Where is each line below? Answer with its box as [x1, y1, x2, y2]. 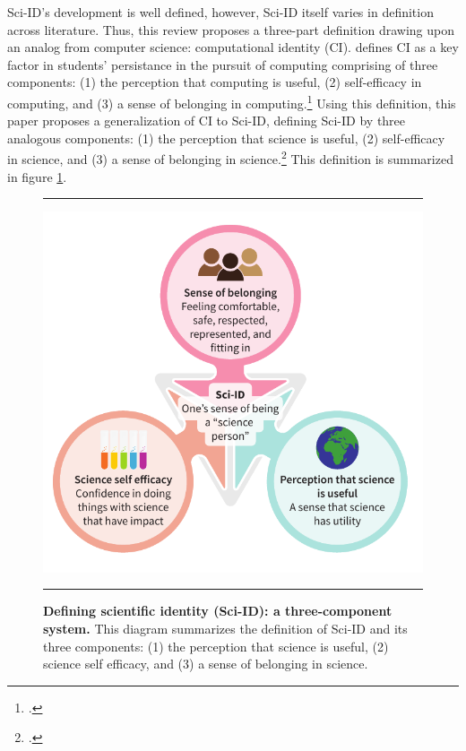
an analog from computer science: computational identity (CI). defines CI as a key [7, 38, 459, 56]
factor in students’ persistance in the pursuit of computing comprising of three [7, 55, 438, 73]
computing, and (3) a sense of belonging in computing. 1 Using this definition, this [7, 91, 456, 112]
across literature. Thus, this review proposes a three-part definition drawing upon [7, 20, 454, 39]
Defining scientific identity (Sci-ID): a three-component [43, 601, 393, 620]
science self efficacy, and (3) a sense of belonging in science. [43, 654, 368, 673]
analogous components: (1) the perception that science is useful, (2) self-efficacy [7, 128, 445, 147]
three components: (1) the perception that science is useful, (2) [43, 636, 389, 655]
